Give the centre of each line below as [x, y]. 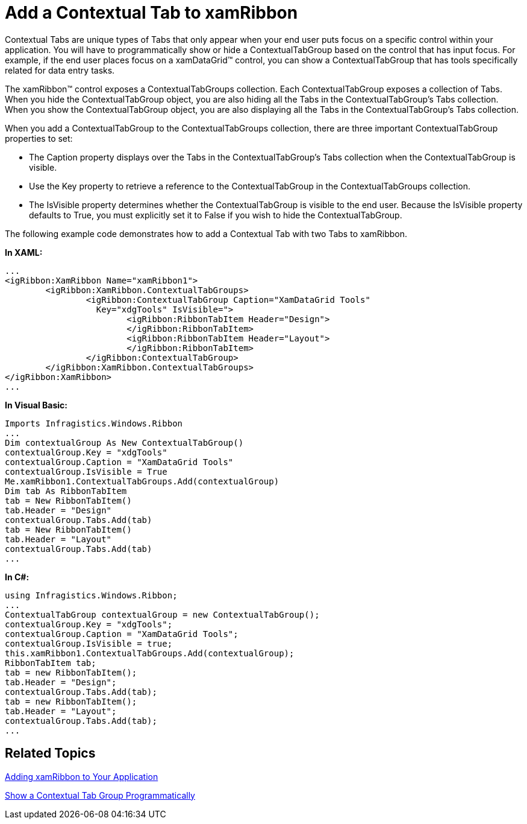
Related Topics [50, 753]
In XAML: [24, 252]
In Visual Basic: [36, 405]
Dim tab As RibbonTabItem [66, 491]
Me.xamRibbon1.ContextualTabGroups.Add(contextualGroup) [142, 481]
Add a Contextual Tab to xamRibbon [151, 13]
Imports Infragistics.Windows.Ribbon [94, 423]
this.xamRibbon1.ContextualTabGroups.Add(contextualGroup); [150, 653]
